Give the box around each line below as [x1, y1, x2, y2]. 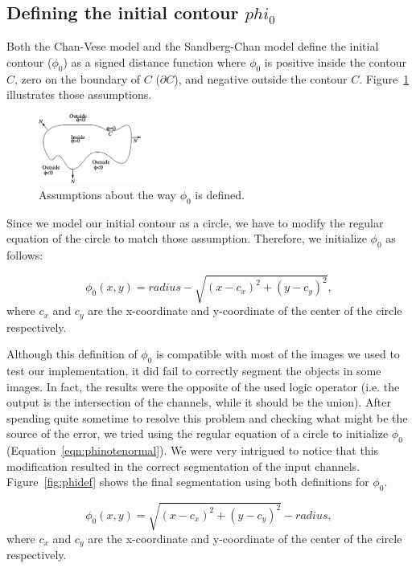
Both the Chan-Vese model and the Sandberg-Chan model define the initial [6, 38, 379, 55]
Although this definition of [6, 345, 138, 362]
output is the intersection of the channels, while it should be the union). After [6, 394, 391, 411]
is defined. [195, 186, 245, 202]
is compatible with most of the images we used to [156, 345, 400, 362]
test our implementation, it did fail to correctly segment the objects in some [6, 362, 381, 379]
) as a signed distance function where [63, 53, 246, 70]
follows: [6, 247, 43, 264]
